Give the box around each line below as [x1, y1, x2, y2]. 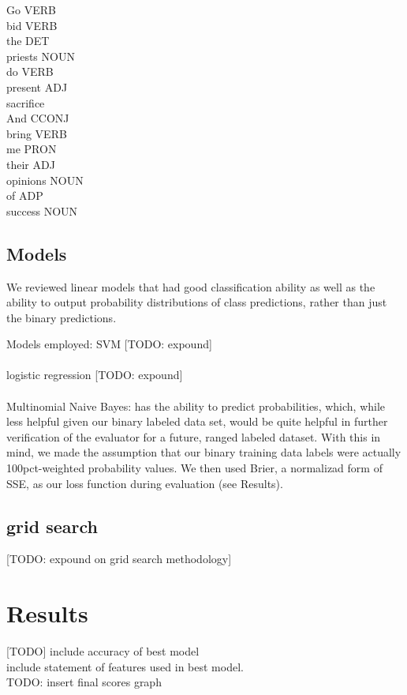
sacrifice [6, 94, 45, 111]
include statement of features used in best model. [6, 658, 244, 674]
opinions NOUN [6, 171, 84, 188]
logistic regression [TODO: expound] [6, 366, 183, 383]
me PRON [6, 141, 57, 157]
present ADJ [6, 78, 68, 95]
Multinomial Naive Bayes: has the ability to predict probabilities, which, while [6, 397, 386, 414]
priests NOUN [6, 47, 75, 64]
